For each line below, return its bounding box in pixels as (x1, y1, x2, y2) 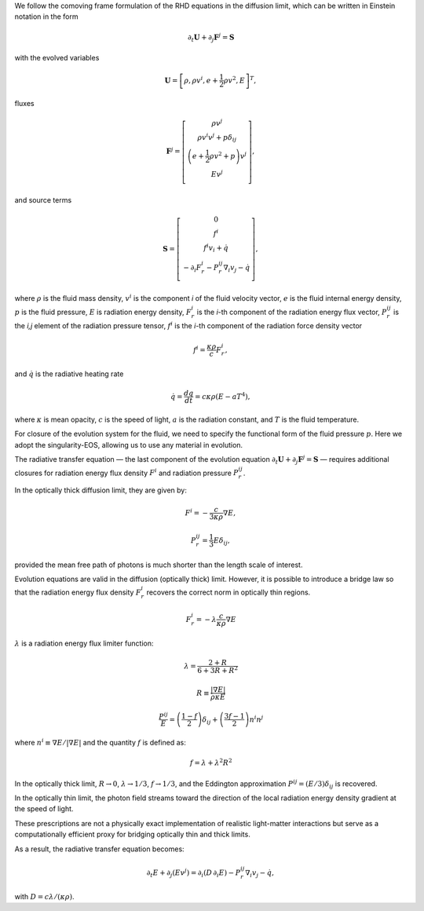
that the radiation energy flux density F (14, 587, 141, 597)
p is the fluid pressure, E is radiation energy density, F (14, 307, 192, 316)
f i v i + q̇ (203, 242, 229, 254)
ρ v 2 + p (209, 150, 236, 160)
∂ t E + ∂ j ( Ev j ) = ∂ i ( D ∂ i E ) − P (146, 866, 241, 879)
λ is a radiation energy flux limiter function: (14, 638, 154, 648)
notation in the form (14, 12, 79, 21)
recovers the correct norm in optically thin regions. (146, 587, 311, 597)
